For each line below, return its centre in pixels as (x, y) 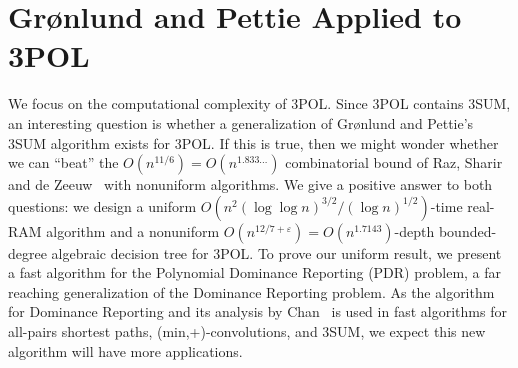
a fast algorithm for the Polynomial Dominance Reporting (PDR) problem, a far (255, 272)
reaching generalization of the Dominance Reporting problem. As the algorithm (251, 291)
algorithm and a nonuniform (133, 230)
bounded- (467, 230)
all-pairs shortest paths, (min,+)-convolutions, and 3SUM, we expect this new (247, 331)
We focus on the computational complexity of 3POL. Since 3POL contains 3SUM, (259, 103)
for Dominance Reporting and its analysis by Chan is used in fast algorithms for (257, 311)
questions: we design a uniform (102, 205)
